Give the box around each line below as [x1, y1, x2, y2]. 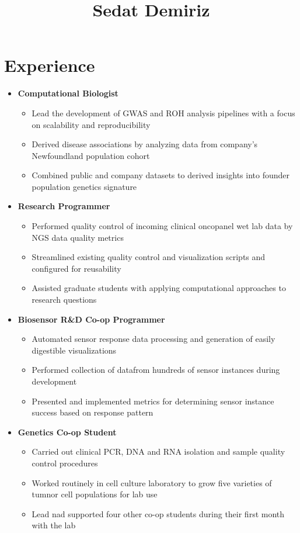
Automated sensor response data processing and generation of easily [32, 333, 275, 345]
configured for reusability [32, 262, 121, 274]
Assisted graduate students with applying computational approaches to [32, 282, 286, 294]
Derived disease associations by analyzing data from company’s [32, 138, 258, 150]
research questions [32, 293, 97, 306]
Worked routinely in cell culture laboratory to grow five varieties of [32, 476, 272, 489]
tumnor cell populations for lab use [32, 488, 158, 500]
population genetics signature [32, 180, 137, 192]
